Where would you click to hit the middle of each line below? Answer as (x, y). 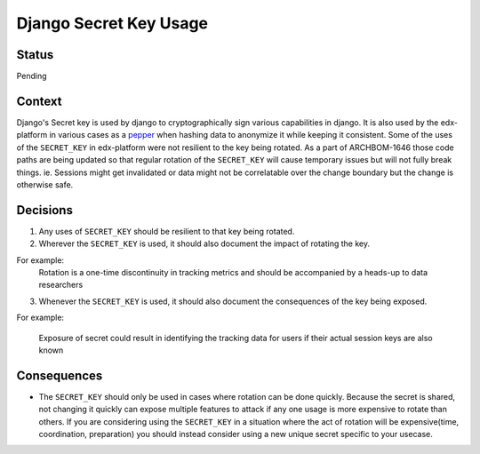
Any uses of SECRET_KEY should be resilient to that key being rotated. (167, 231)
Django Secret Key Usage (112, 23)
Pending (32, 76)
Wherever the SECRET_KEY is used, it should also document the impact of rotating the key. (204, 243)
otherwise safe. (45, 184)
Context (39, 101)
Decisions (44, 210)
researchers (61, 285)
